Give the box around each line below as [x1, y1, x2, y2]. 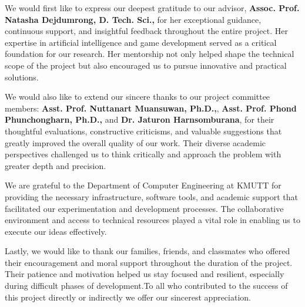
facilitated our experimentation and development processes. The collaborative [5, 202, 284, 214]
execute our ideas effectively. [5, 225, 107, 237]
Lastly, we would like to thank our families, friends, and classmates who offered [5, 245, 290, 257]
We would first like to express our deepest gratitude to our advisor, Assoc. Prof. [5, 2, 300, 14]
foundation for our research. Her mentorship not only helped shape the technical [5, 48, 294, 60]
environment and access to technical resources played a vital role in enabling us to [5, 214, 300, 226]
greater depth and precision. [5, 159, 106, 171]
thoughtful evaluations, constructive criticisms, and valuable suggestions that [5, 124, 282, 137]
